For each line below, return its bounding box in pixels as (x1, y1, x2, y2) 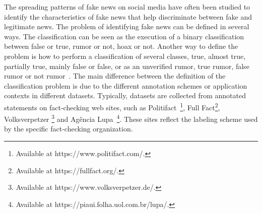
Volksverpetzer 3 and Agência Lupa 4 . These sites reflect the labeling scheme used (4, 112, 258, 124)
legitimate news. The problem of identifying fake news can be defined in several (4, 21, 249, 32)
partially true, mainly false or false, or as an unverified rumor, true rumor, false (4, 60, 249, 71)
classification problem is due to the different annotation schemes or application (4, 80, 247, 91)
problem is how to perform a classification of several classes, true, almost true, (4, 50, 246, 61)
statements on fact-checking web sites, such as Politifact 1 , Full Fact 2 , (4, 100, 220, 112)
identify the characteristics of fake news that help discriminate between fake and (4, 11, 252, 22)
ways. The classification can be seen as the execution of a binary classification (4, 31, 244, 41)
